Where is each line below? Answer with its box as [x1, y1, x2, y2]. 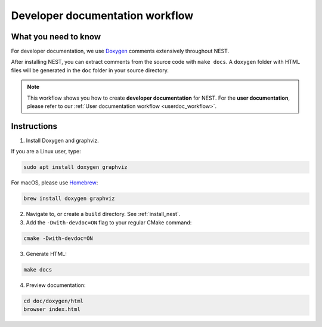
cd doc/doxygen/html [23, 297, 83, 304]
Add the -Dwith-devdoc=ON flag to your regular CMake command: [26, 218, 192, 226]
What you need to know [11, 32, 101, 42]
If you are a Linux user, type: [11, 148, 82, 155]
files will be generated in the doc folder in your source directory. [11, 66, 169, 74]
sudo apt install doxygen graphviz [23, 164, 128, 171]
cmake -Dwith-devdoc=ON [23, 235, 94, 242]
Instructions [11, 121, 58, 131]
